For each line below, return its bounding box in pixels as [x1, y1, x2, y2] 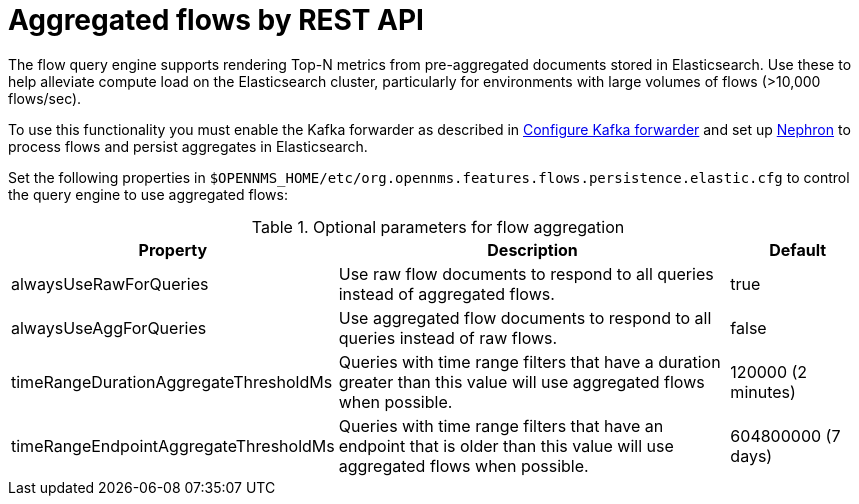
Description [487, 239, 578, 260]
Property [138, 239, 208, 260]
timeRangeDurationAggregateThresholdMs [11, 371, 333, 392]
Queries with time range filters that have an [338, 415, 664, 436]
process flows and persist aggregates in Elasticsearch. [8, 137, 368, 155]
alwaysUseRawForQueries [11, 273, 209, 294]
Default [769, 239, 827, 260]
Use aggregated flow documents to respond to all [338, 307, 712, 328]
